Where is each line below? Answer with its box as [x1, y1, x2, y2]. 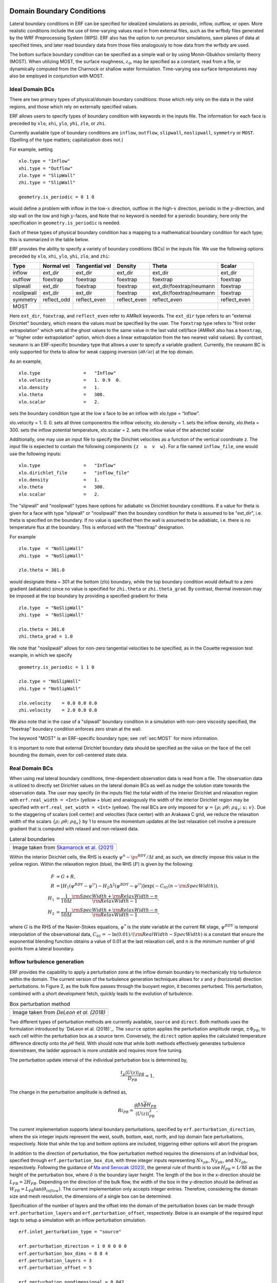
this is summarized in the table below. [9, 237, 89, 243]
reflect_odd [43, 296, 70, 303]
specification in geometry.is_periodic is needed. [9, 220, 121, 226]
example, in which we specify [9, 652, 72, 658]
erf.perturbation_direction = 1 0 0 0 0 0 [18, 1243, 127, 1249]
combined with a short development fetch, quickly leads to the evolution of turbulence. [9, 990, 193, 997]
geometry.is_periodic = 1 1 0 [18, 664, 95, 670]
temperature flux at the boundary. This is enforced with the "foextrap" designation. [9, 524, 185, 531]
